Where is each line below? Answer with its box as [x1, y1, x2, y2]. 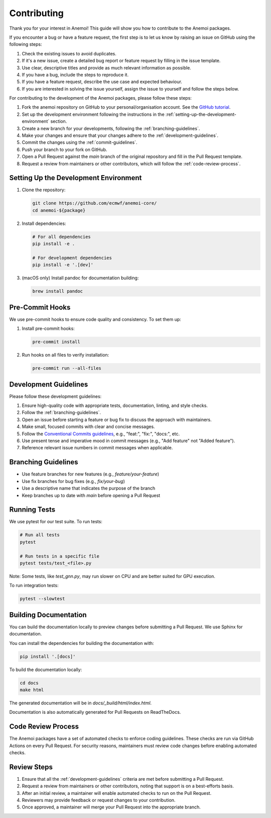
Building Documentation [9, 610, 87, 619]
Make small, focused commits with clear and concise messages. [22, 424, 155, 430]
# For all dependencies [32, 234, 91, 239]
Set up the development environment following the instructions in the [22, 111, 165, 117]
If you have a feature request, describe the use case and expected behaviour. [22, 78, 183, 85]
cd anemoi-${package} [32, 207, 86, 213]
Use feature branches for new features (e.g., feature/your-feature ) [22, 471, 160, 477]
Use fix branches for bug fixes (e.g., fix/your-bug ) [22, 478, 125, 484]
